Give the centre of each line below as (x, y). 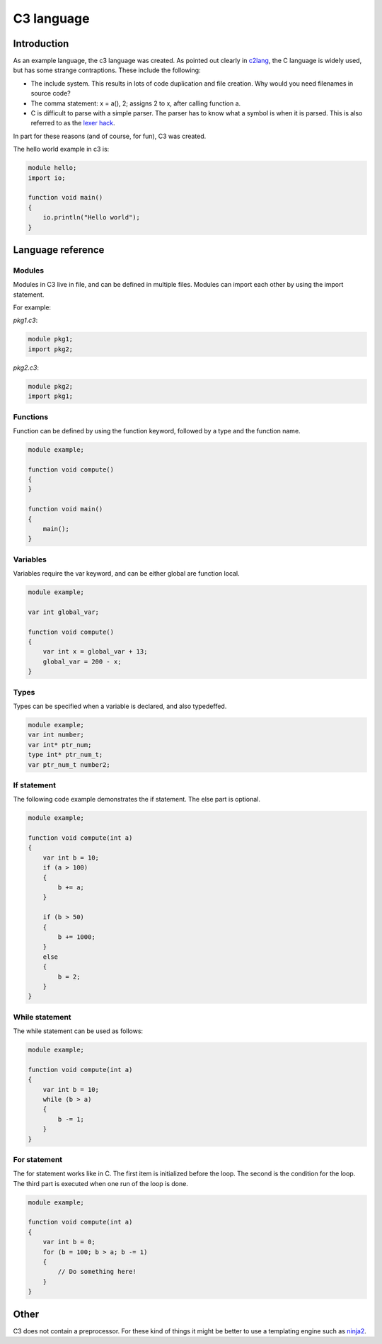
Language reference (59, 250)
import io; (47, 178)
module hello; (52, 168)
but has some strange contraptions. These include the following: (107, 70)
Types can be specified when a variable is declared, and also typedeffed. (120, 706)
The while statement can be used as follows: (78, 1031)
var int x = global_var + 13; (95, 652)
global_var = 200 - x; (82, 661)
